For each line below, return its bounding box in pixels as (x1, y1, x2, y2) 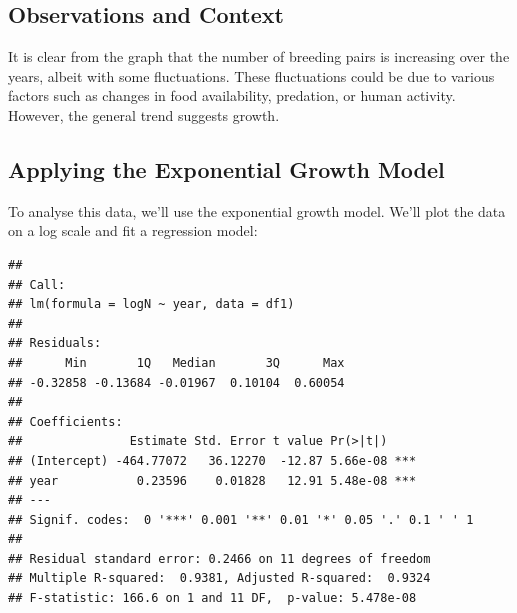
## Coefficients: (8, 414, 123, 429)
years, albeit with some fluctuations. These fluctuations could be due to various (8, 65, 495, 86)
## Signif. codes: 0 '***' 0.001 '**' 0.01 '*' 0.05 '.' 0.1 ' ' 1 (8, 512, 474, 527)
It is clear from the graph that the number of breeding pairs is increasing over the (8, 46, 510, 67)
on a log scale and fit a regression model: (8, 220, 258, 241)
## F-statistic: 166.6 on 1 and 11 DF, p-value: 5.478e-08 (8, 591, 417, 606)
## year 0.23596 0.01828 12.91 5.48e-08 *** (8, 473, 417, 488)
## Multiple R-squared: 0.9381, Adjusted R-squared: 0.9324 (8, 571, 431, 586)
